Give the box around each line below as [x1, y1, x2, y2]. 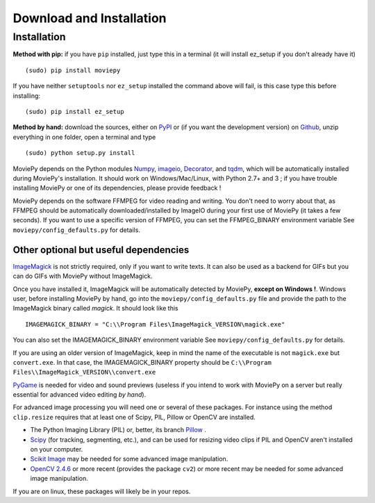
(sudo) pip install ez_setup [25, 108, 124, 115]
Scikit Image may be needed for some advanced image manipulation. [30, 455, 228, 463]
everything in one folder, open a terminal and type [12, 133, 156, 141]
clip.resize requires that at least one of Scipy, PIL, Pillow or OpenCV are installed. [12, 413, 256, 421]
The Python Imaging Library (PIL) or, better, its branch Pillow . [30, 426, 206, 434]
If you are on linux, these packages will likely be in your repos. [12, 487, 191, 495]
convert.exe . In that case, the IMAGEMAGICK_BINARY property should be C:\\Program [12, 358, 272, 366]
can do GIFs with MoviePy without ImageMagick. [12, 272, 153, 281]
